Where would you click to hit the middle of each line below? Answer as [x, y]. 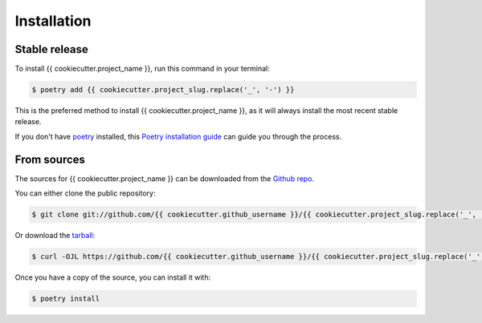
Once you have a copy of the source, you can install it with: [113, 277]
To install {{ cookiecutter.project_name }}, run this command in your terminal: [143, 69]
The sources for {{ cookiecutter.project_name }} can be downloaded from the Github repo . [165, 178]
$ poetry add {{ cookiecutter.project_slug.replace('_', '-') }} [163, 90]
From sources [50, 159]
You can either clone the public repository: [85, 193]
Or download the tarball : [55, 236]
